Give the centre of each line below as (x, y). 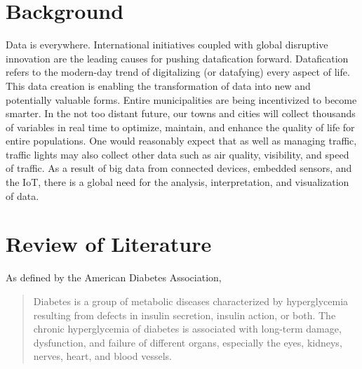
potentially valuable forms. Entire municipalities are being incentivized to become (181, 99)
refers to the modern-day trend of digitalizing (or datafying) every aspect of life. (178, 72)
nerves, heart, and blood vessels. (102, 356)
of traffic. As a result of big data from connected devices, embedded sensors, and (179, 168)
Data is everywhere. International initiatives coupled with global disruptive (167, 45)
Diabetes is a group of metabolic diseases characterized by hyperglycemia (191, 301)
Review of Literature (109, 244)
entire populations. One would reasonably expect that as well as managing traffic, (181, 141)
